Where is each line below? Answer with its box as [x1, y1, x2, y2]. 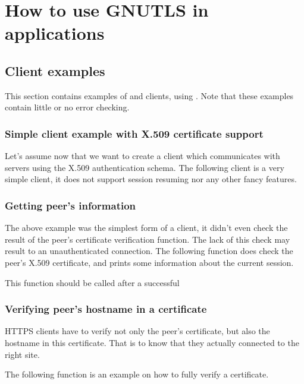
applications [5, 21, 105, 45]
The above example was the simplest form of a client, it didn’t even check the [5, 221, 288, 234]
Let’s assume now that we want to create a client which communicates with [5, 150, 280, 162]
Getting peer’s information [5, 198, 136, 212]
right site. [5, 348, 40, 360]
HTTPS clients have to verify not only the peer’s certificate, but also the [5, 325, 270, 337]
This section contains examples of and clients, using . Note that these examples [5, 89, 294, 101]
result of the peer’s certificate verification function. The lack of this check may [5, 233, 290, 245]
